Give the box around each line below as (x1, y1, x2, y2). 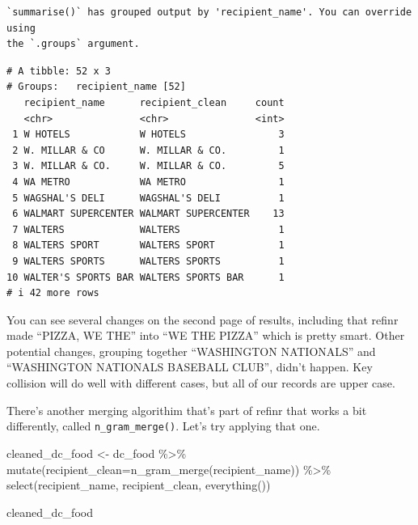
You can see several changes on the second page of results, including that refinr (6, 311, 399, 328)
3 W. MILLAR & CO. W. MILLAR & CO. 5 (12, 160, 285, 172)
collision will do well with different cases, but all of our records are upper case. (6, 375, 395, 392)
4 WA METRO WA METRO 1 (12, 176, 285, 188)
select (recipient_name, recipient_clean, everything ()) (6, 476, 271, 493)
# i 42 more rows (6, 287, 99, 299)
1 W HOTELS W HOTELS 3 (12, 129, 285, 141)
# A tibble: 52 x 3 (6, 65, 111, 77)
